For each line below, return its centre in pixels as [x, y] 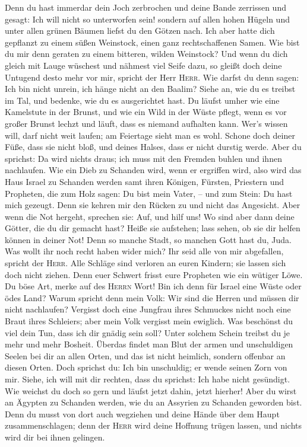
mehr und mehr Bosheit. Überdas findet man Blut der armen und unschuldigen [149, 344]
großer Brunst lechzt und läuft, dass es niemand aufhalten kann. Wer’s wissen [146, 123]
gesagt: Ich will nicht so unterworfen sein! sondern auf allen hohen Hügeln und [147, 19]
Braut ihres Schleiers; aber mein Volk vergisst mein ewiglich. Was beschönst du [149, 321]
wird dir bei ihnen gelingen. [55, 437]
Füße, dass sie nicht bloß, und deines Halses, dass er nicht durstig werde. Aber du [153, 147]
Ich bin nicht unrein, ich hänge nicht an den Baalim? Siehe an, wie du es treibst [150, 89]
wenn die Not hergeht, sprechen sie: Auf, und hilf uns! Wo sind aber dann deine [150, 216]
